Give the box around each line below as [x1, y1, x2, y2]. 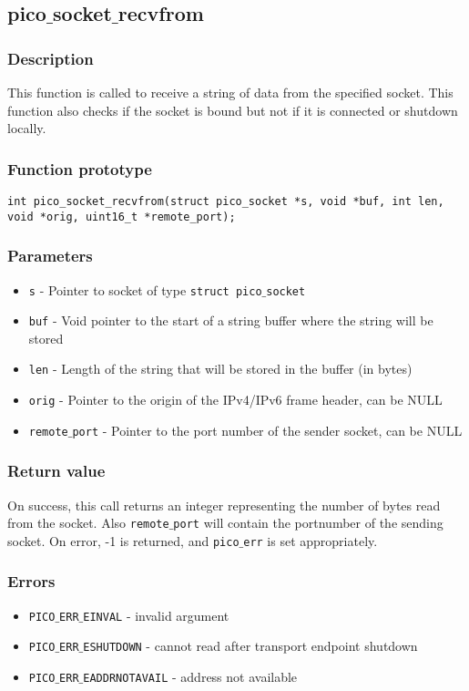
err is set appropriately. [243, 531, 378, 550]
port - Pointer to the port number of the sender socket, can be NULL [72, 420, 463, 439]
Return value [7, 459, 106, 482]
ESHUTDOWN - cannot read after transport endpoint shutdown [83, 636, 418, 655]
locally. [7, 119, 46, 138]
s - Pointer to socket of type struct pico [28, 280, 262, 299]
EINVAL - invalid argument [83, 605, 229, 624]
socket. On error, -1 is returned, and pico [7, 531, 240, 550]
